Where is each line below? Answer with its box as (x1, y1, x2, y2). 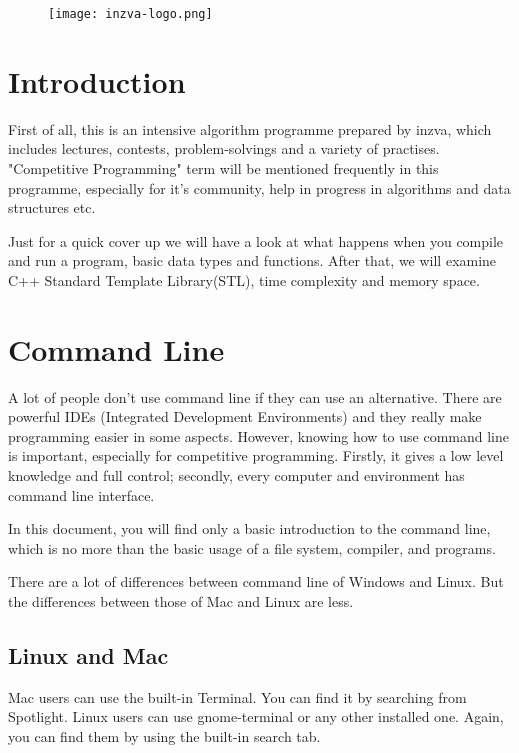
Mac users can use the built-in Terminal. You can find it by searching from (8, 686, 467, 707)
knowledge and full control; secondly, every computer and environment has (8, 465, 465, 486)
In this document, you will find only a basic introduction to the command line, (8, 518, 491, 539)
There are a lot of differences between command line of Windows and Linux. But (8, 571, 504, 592)
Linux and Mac (8, 639, 169, 670)
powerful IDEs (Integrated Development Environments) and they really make (8, 406, 482, 427)
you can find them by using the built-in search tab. (8, 725, 321, 746)
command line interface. (8, 484, 155, 505)
